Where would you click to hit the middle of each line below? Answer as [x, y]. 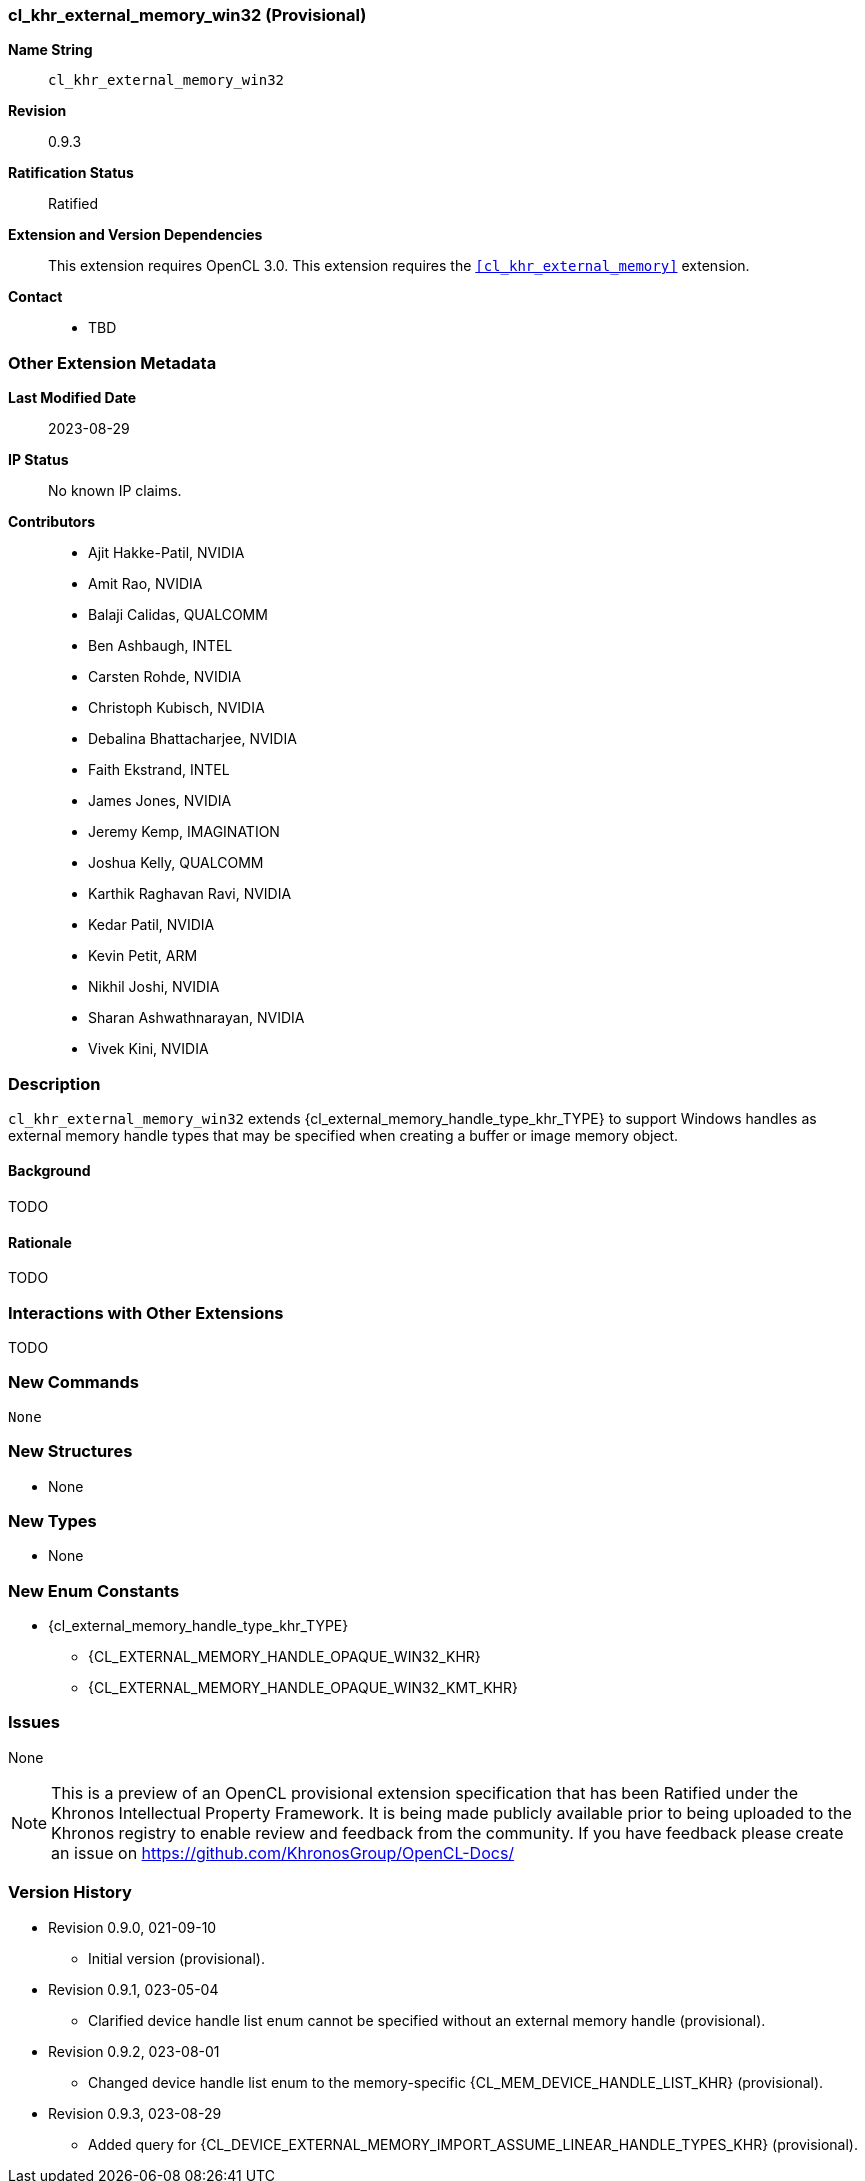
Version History [70, 1892]
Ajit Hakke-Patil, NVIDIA [166, 553]
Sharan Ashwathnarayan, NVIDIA [196, 1018]
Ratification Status [71, 173]
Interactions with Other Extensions [146, 1312]
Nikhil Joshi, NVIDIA [154, 987]
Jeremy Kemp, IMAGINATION [184, 832]
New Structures [70, 1451]
